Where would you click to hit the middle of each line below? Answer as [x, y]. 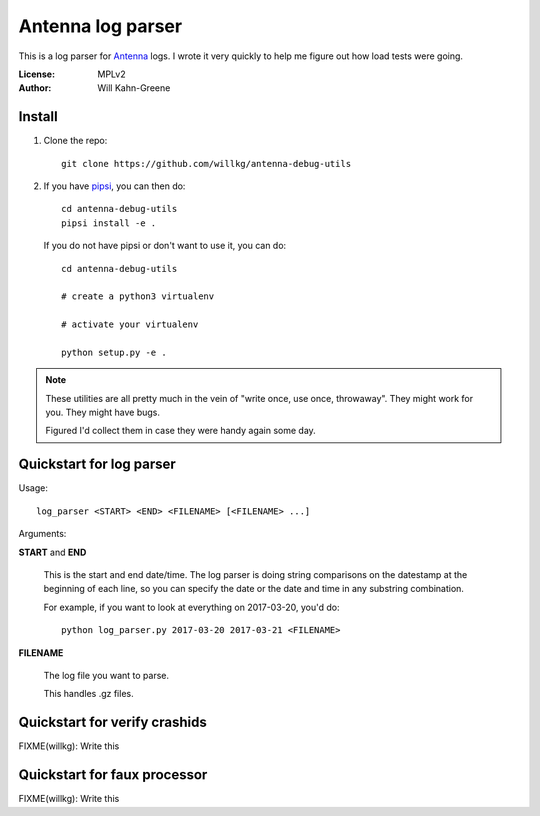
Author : [35, 88]
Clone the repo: [75, 141]
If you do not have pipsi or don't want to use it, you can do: [165, 246]
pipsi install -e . [109, 223]
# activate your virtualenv [130, 324]
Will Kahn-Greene [134, 88]
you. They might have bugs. [102, 412]
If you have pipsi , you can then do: [114, 186]
